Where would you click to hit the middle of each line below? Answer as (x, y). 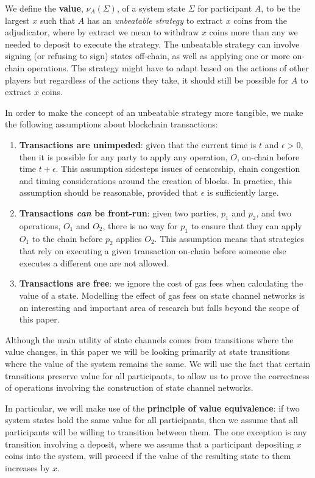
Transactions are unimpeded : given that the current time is (138, 144)
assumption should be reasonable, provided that (109, 192)
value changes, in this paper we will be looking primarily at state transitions (147, 351)
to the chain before (67, 238)
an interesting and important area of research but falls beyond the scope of (159, 307)
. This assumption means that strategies (229, 238)
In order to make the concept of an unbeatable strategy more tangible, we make (154, 112)
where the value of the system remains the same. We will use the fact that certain (158, 364)
